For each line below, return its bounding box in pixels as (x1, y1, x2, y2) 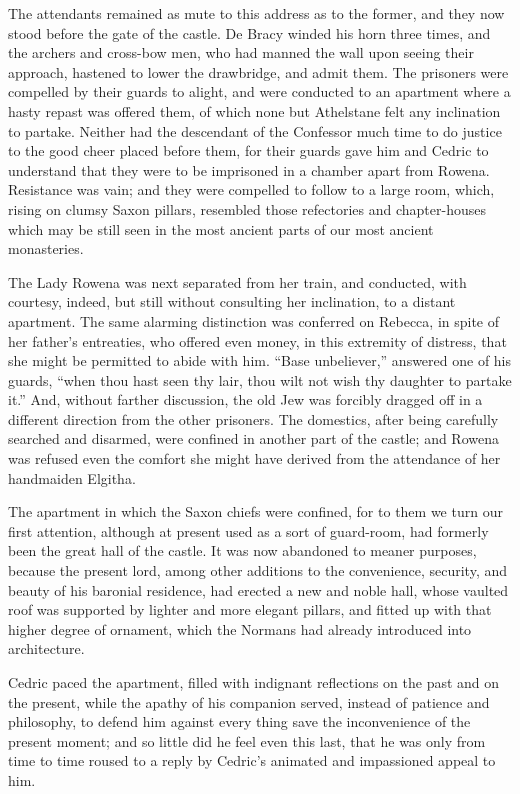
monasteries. (8, 238, 84, 259)
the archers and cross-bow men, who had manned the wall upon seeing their (8, 42, 474, 63)
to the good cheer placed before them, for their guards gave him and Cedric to (8, 140, 489, 161)
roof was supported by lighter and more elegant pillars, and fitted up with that (8, 599, 492, 620)
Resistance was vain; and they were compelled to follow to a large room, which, (8, 179, 495, 200)
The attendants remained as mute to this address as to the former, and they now (8, 3, 505, 23)
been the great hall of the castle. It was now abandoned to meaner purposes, (8, 540, 477, 561)
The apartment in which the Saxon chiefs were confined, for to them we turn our (8, 501, 503, 522)
